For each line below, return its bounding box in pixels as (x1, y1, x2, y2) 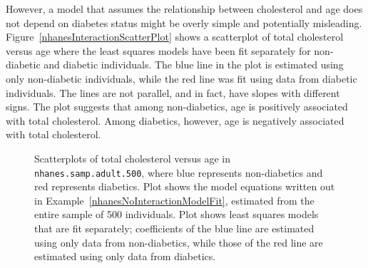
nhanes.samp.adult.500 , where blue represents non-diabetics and (34, 165, 323, 180)
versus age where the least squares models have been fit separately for (6, 43, 311, 58)
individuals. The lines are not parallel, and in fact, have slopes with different (6, 85, 340, 100)
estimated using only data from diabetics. (34, 249, 216, 264)
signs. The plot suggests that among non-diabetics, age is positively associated (6, 99, 348, 114)
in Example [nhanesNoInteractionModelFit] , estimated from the (34, 192, 315, 207)
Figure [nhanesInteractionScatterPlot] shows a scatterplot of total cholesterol (6, 29, 344, 44)
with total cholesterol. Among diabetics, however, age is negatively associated (6, 113, 344, 128)
